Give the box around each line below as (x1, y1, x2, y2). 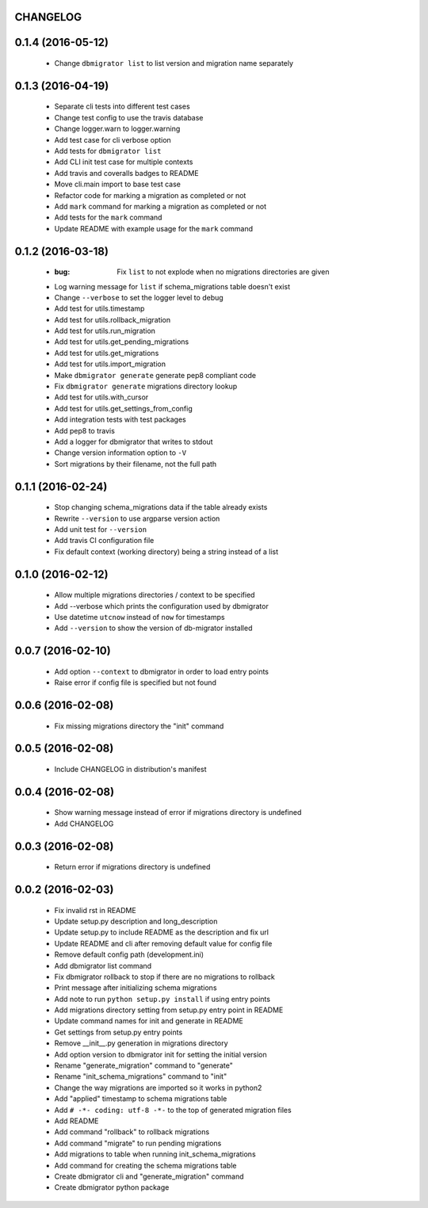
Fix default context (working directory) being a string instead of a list (54, 547, 279, 556)
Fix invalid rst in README (54, 905, 136, 915)
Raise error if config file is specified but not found (54, 678, 217, 687)
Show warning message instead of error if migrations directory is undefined (54, 808, 302, 817)
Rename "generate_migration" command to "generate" (54, 1061, 233, 1070)
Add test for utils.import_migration (54, 359, 166, 369)
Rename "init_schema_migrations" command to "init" (54, 1072, 227, 1081)
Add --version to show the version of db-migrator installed (54, 623, 253, 633)
